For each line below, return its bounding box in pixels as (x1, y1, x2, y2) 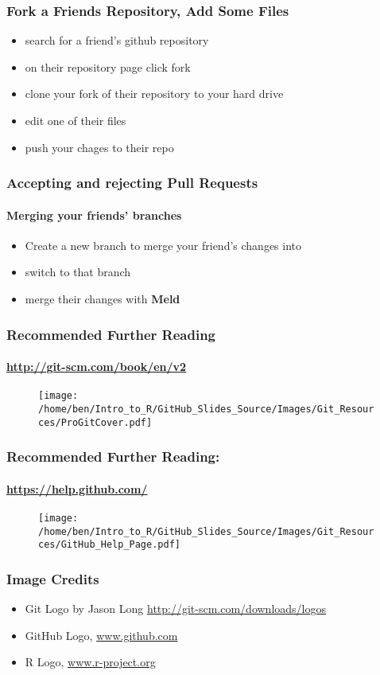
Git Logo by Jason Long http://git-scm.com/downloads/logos (25, 600, 327, 617)
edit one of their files (25, 112, 126, 128)
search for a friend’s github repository (25, 32, 209, 49)
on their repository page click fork (25, 58, 191, 75)
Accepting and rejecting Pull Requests (6, 173, 258, 193)
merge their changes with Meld (25, 291, 180, 307)
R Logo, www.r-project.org (25, 654, 156, 670)
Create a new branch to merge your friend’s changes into (25, 236, 302, 253)
